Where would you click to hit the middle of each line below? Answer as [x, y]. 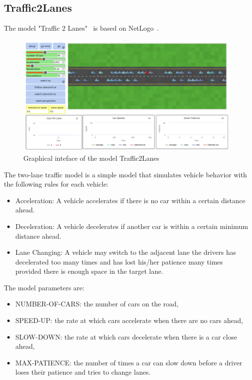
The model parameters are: [44, 287]
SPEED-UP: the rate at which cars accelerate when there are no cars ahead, [129, 320]
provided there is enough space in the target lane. [89, 271]
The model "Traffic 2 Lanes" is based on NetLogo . [81, 28]
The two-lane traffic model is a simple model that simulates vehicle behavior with [126, 174]
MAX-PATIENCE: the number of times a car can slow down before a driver [129, 362]
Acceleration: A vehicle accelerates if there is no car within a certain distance [130, 200]
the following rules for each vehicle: [56, 184]
